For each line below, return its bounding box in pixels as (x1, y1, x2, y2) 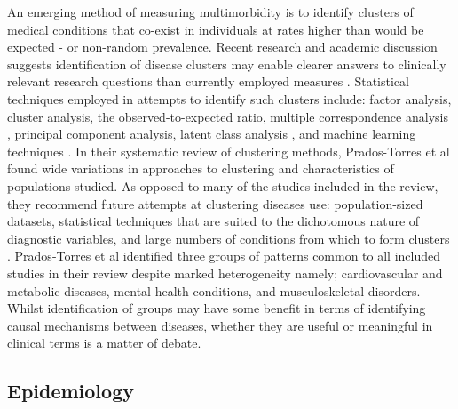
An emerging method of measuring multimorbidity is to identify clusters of (7, 3, 414, 20)
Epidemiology (7, 377, 134, 405)
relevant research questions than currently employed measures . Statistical (7, 72, 409, 91)
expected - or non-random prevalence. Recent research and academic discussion (7, 37, 438, 56)
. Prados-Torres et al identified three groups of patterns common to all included (7, 246, 441, 265)
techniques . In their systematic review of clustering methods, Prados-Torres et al (7, 141, 450, 160)
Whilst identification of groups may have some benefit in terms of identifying (7, 299, 426, 317)
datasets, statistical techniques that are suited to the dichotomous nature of (7, 212, 420, 230)
